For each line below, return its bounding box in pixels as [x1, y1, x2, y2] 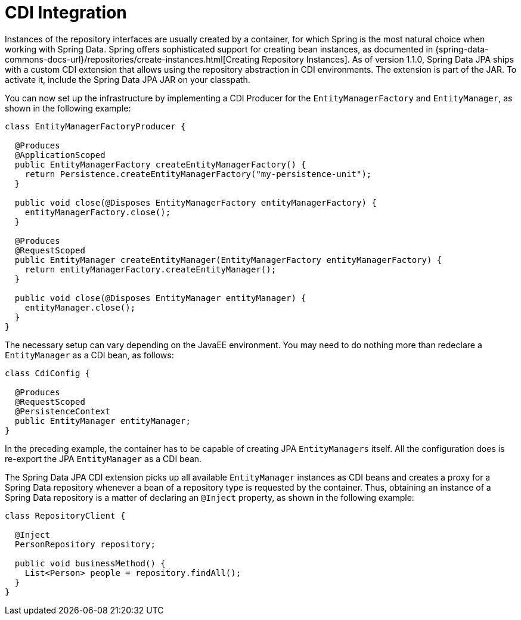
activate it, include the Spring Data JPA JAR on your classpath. [5, 74, 250, 85]
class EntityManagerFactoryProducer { [5, 121, 186, 131]
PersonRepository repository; [14, 539, 156, 549]
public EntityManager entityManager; [14, 416, 191, 426]
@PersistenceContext [14, 406, 111, 416]
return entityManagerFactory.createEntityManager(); [24, 264, 277, 274]
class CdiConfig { [5, 368, 91, 378]
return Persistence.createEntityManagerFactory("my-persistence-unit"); [24, 169, 372, 179]
